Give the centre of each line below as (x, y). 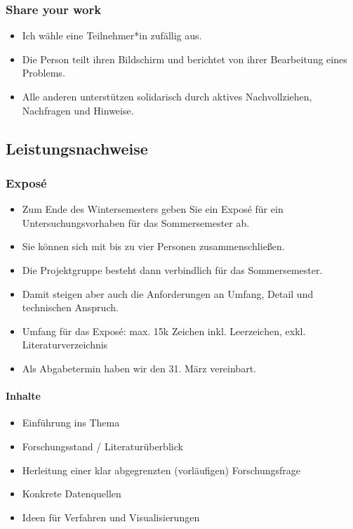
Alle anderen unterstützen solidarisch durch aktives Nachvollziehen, (167, 96)
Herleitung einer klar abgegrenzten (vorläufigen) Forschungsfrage (161, 470)
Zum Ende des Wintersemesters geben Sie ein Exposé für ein (153, 209)
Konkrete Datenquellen (72, 494)
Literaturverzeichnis (65, 345)
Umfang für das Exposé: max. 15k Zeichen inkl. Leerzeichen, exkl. (164, 331)
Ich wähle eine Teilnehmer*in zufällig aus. (112, 35)
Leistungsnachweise (77, 148)
